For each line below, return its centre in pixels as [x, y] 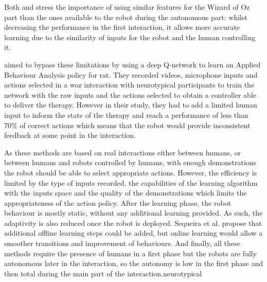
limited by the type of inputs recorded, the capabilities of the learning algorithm [131, 182]
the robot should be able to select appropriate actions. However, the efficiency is [131, 172]
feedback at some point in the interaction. [70, 135]
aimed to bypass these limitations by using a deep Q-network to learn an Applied [132, 64]
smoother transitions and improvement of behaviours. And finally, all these [122, 243]
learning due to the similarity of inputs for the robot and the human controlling [130, 37]
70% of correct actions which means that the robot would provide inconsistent [127, 125]
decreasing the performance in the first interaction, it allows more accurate [122, 27]
